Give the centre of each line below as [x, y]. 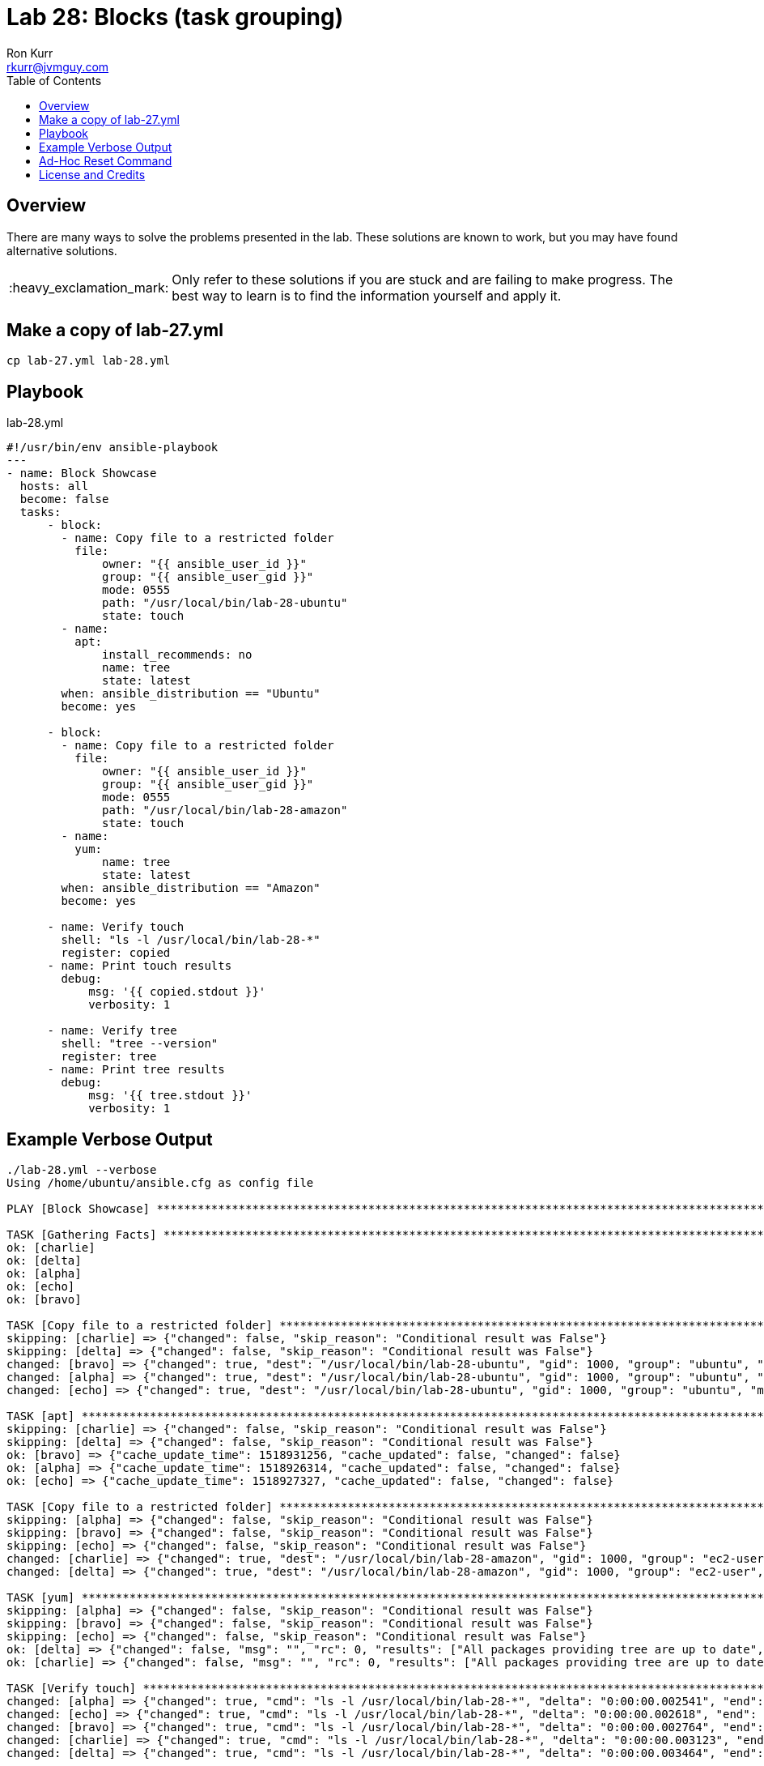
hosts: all [54, 486]
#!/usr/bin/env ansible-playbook [112, 448]
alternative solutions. [62, 250]
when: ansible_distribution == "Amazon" [191, 888]
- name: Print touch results [140, 966]
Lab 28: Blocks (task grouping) [175, 17]
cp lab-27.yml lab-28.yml [89, 361]
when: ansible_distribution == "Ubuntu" [191, 694]
